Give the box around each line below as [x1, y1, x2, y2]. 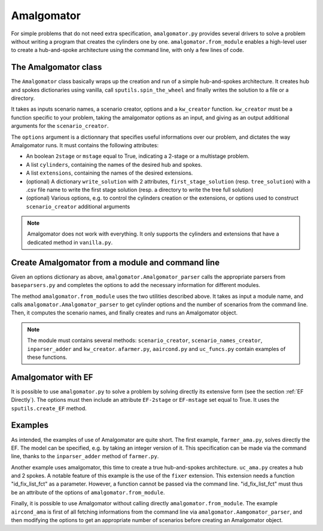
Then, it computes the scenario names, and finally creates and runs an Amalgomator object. [11, 309, 238, 316]
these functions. [27, 353, 68, 361]
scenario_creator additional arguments [26, 203, 130, 210]
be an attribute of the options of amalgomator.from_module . [11, 489, 165, 496]
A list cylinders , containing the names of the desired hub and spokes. [26, 161, 203, 168]
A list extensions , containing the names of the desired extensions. [26, 169, 193, 176]
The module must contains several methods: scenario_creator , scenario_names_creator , [27, 337, 263, 344]
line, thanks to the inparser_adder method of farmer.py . [11, 453, 159, 460]
